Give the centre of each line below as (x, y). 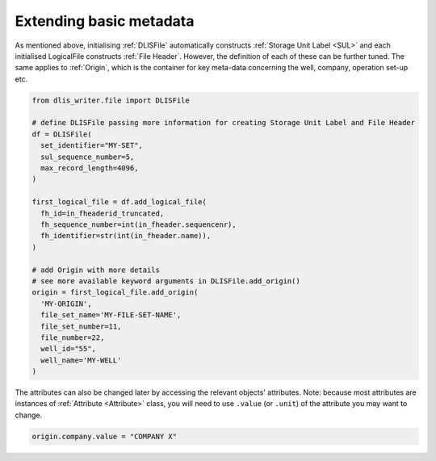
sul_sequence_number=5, (88, 157)
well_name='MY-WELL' (81, 360)
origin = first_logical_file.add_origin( (115, 292)
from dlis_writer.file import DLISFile (111, 100)
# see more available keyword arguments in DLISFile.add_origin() (166, 281)
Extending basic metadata (105, 21)
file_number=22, (73, 337)
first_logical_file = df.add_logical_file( (119, 202)
